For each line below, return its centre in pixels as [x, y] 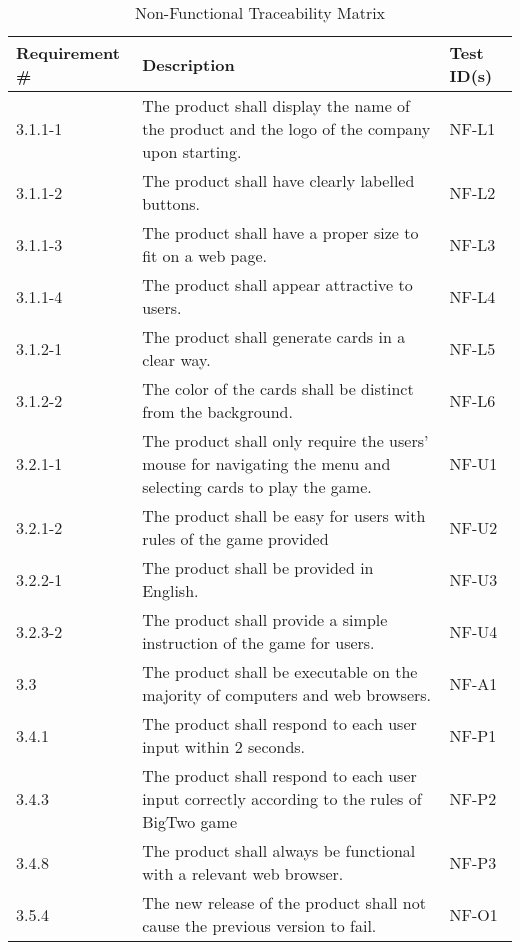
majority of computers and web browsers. [287, 694]
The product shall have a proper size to [280, 232]
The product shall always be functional [279, 850]
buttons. [171, 203]
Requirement [68, 52]
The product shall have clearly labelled [278, 180]
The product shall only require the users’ [285, 440]
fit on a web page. [205, 255]
